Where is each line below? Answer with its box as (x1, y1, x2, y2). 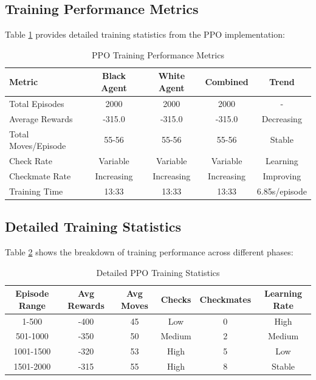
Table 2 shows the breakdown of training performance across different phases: (5, 245, 294, 258)
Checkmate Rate (9, 169, 71, 182)
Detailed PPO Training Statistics (96, 266, 220, 278)
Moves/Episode (9, 139, 66, 152)
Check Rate (9, 154, 52, 167)
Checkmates (199, 292, 251, 305)
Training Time (9, 184, 63, 197)
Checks (160, 292, 191, 305)
